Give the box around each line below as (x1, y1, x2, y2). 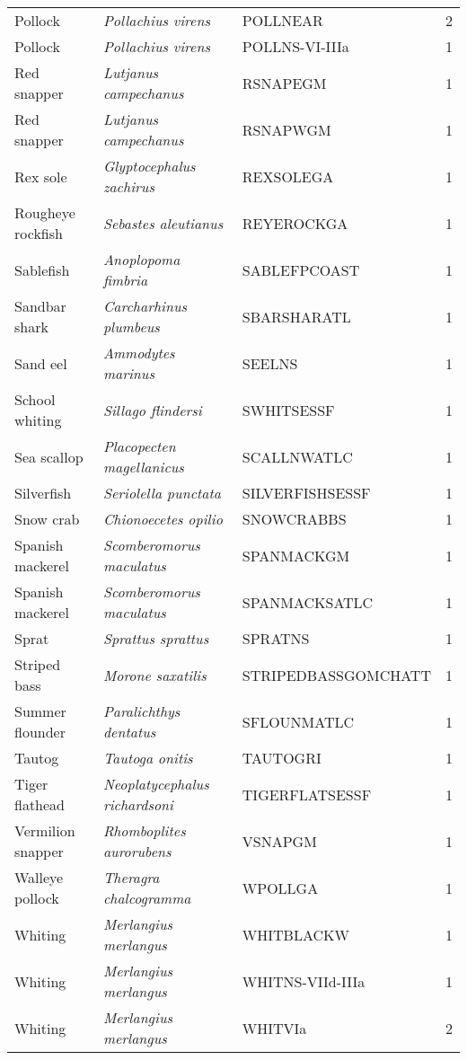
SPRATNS (242, 628, 310, 649)
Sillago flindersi (102, 399, 202, 420)
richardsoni (102, 794, 174, 815)
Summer (14, 701, 66, 721)
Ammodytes (102, 342, 175, 363)
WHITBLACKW (242, 923, 349, 945)
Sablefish (14, 259, 70, 280)
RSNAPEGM (242, 72, 327, 93)
